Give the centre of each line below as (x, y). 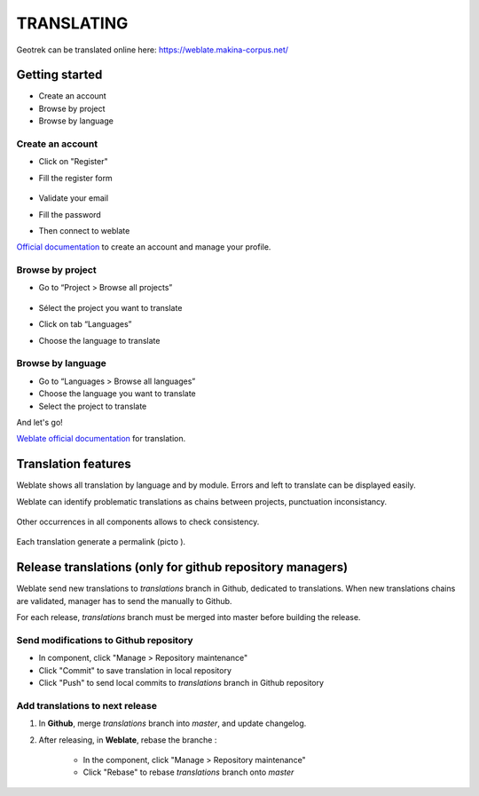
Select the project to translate (93, 406)
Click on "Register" (73, 162)
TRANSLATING (72, 23)
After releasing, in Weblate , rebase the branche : (128, 740)
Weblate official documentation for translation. (101, 439)
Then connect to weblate (84, 230)
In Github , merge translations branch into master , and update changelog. (173, 723)
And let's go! (40, 422)
